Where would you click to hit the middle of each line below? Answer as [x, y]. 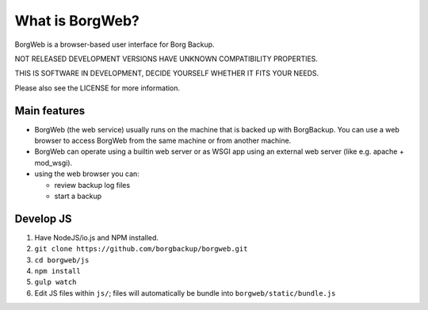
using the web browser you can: [87, 174]
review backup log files [92, 185]
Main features [50, 111]
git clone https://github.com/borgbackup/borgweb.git [141, 249]
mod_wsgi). [53, 163]
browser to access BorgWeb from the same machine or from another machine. [163, 141]
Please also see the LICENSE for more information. [97, 88]
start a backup [78, 196]
